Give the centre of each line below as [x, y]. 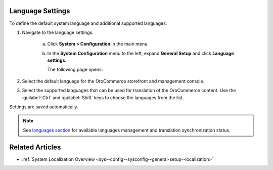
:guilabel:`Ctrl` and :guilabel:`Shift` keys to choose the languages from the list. [103, 97]
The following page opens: [75, 70]
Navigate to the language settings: [58, 32]
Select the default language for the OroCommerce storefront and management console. [113, 81]
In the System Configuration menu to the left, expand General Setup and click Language [141, 53]
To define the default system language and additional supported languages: [88, 23]
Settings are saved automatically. [44, 107]
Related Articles [35, 147]
